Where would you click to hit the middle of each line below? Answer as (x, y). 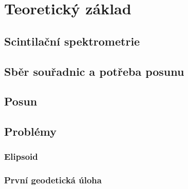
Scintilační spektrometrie (72, 41)
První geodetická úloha (53, 180)
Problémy (30, 131)
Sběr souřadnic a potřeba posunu (94, 71)
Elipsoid (21, 156)
